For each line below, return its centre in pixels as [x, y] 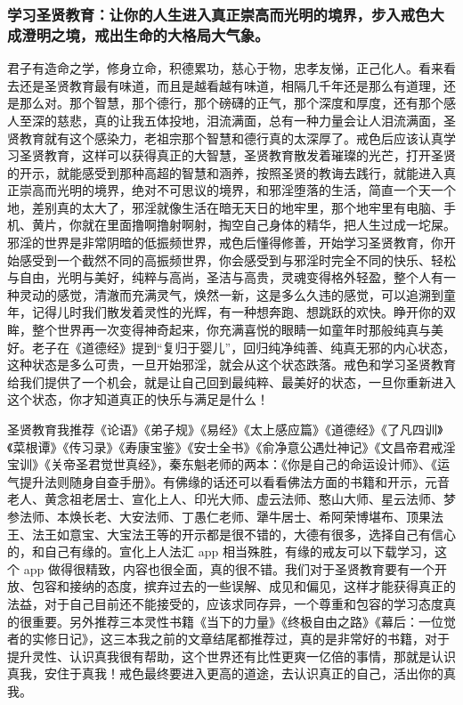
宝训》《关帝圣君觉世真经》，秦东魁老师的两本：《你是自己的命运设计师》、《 [222, 464]
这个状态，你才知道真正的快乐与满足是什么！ [138, 399]
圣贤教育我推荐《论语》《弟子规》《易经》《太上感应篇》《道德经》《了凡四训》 [225, 429]
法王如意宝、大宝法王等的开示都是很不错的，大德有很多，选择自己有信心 [244, 534]
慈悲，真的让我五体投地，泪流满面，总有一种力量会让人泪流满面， [250, 120]
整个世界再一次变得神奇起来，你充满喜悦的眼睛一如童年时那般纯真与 [231, 330]
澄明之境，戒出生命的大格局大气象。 [146, 34]
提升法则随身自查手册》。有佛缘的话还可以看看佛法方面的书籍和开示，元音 [234, 481]
